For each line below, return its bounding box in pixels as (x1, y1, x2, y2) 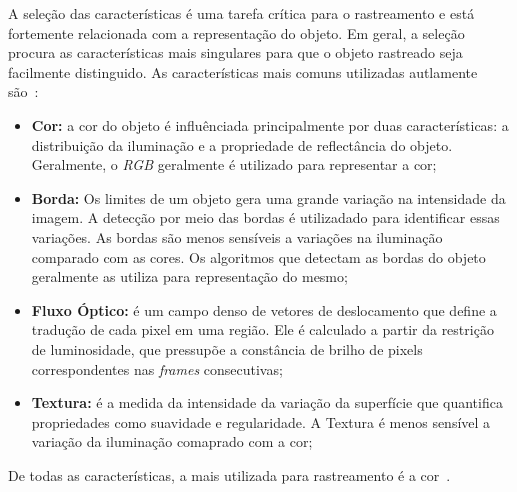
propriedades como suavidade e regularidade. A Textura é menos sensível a (31, 411, 491, 432)
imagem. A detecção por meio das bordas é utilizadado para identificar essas (31, 207, 500, 228)
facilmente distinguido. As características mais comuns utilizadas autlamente (8, 61, 478, 82)
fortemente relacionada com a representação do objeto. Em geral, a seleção (8, 22, 465, 43)
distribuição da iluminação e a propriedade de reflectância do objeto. (31, 134, 453, 155)
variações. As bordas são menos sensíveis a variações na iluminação (31, 226, 443, 247)
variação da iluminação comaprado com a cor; (31, 431, 313, 452)
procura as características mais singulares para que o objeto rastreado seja (8, 42, 463, 63)
